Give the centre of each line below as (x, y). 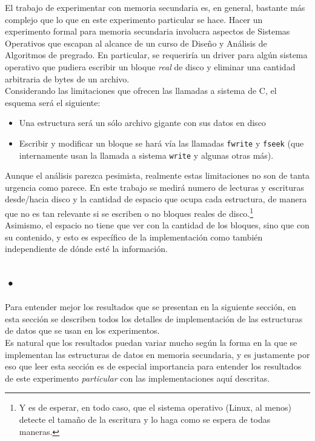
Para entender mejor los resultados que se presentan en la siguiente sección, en (151, 307)
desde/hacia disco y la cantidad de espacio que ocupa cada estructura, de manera (156, 199)
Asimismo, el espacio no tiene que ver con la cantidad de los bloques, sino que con (157, 225)
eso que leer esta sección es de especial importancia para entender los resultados (153, 366)
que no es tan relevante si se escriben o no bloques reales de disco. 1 (129, 212)
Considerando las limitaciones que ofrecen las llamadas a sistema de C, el (141, 91)
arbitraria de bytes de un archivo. (67, 78)
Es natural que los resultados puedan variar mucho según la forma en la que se (151, 343)
